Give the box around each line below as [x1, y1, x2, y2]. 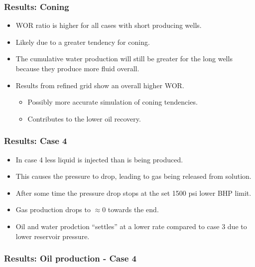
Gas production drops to [15, 204, 91, 215]
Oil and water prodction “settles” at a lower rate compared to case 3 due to [15, 221, 247, 231]
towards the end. [108, 204, 159, 215]
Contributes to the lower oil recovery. [27, 113, 141, 124]
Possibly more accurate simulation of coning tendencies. [27, 97, 198, 107]
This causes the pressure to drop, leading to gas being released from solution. [15, 171, 252, 181]
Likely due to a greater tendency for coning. [15, 36, 150, 47]
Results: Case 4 [4, 134, 67, 147]
